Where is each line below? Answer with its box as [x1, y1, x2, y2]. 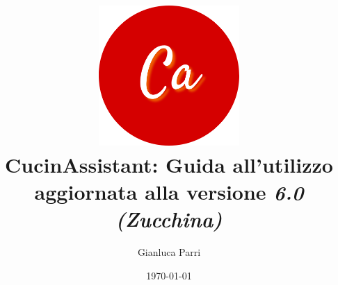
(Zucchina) [115, 205, 223, 234]
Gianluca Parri [137, 245, 201, 259]
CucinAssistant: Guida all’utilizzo [5, 150, 333, 178]
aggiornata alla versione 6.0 [34, 178, 304, 207]
